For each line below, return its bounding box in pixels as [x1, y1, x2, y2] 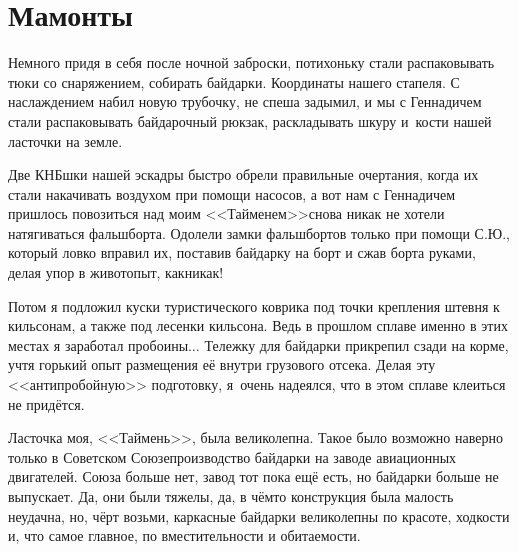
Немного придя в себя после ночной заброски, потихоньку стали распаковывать [8, 52, 495, 73]
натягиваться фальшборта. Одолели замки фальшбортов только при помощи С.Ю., [8, 222, 511, 243]
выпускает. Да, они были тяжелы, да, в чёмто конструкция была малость [8, 486, 454, 506]
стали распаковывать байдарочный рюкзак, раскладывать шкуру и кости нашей [8, 110, 492, 131]
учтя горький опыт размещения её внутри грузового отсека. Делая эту [8, 354, 436, 375]
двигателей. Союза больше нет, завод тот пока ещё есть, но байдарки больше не [8, 466, 499, 487]
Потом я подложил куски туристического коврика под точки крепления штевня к [8, 295, 500, 316]
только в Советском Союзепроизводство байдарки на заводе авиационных [8, 446, 457, 467]
